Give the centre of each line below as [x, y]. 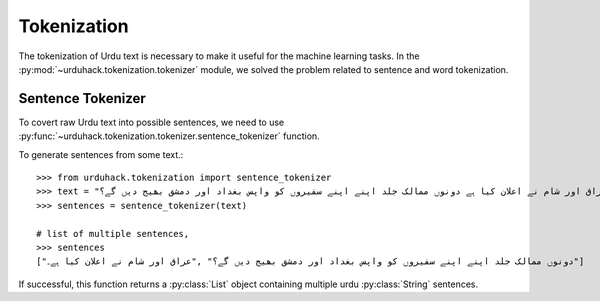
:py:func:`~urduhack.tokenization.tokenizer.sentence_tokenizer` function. [169, 136]
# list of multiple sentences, [113, 233]
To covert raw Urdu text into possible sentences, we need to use [151, 122]
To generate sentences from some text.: [101, 154]
